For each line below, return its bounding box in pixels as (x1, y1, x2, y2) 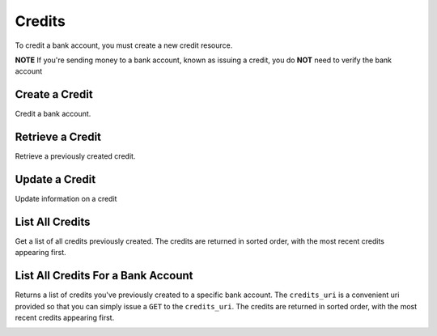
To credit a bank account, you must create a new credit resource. (15, 40, 233, 50)
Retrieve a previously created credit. (15, 151, 136, 161)
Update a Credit (15, 172, 96, 186)
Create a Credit (15, 87, 93, 101)
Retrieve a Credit (15, 130, 101, 144)
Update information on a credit (15, 194, 117, 204)
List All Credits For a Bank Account (15, 269, 193, 283)
